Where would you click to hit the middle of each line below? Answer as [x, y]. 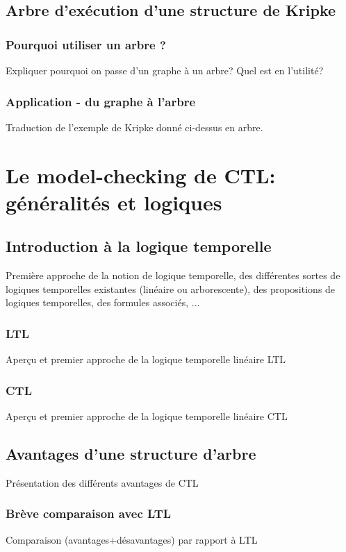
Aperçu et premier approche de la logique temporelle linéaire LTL [146, 359]
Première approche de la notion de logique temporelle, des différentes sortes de [173, 275]
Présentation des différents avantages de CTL [102, 482]
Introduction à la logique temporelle [139, 246]
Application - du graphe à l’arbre [101, 101]
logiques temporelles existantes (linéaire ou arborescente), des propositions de [171, 288]
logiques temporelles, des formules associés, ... [103, 302]
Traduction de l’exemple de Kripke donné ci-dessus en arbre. [134, 127]
